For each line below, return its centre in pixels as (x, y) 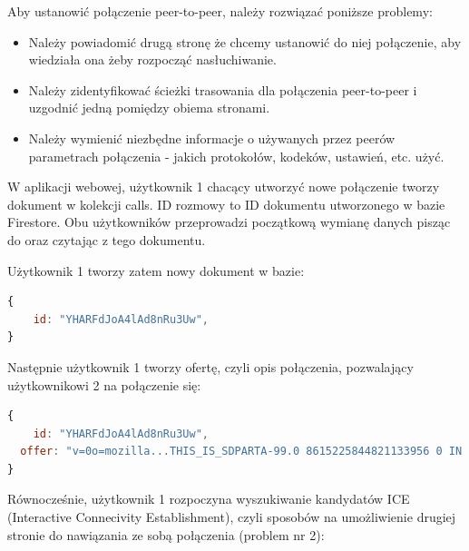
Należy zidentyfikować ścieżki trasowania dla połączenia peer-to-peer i (223, 89)
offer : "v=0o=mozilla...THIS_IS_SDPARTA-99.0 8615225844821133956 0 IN (241, 452)
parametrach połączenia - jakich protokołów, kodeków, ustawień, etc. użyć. (236, 156)
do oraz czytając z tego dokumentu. (107, 239)
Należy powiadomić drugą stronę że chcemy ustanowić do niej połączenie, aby (245, 41)
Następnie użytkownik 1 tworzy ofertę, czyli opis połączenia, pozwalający (210, 366)
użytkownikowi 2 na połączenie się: (104, 384)
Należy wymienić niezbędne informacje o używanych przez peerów (212, 138)
